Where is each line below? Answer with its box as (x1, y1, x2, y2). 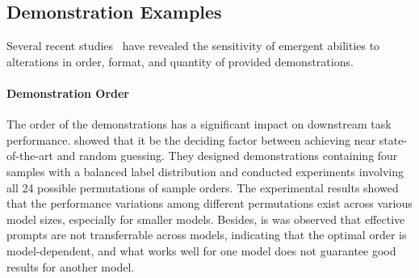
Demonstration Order (6, 84, 129, 101)
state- (379, 131, 408, 148)
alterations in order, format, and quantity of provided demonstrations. (6, 53, 354, 69)
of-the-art (6, 147, 53, 164)
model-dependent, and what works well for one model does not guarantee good (6, 242, 396, 259)
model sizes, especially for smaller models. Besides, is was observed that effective (6, 210, 405, 227)
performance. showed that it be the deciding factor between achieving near (6, 131, 376, 148)
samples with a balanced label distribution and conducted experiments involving (6, 162, 404, 179)
